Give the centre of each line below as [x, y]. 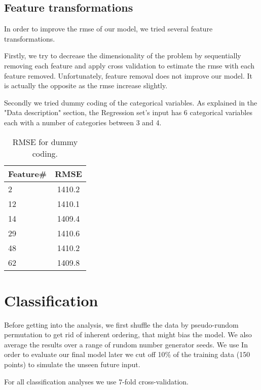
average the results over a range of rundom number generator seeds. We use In [126, 344]
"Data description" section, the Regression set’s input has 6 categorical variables [128, 112]
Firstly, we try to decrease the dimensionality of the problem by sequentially [123, 56]
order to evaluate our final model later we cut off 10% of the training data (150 [127, 354]
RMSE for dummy [45, 141]
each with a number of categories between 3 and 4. [83, 122]
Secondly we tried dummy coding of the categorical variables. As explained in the [131, 102]
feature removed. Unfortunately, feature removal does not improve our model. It [128, 75]
